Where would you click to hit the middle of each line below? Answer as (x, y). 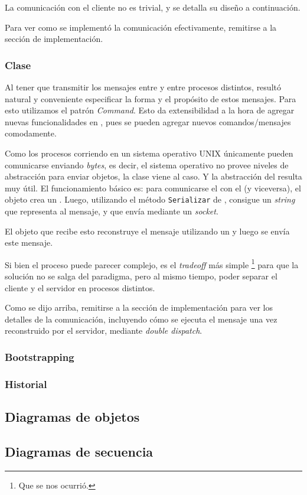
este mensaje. (29, 242)
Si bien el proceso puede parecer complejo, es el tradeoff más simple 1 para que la (152, 263)
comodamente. (31, 133)
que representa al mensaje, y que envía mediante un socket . (112, 211)
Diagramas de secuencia (79, 451)
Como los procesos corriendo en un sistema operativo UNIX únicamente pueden (149, 153)
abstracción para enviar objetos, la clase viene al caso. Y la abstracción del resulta (153, 176)
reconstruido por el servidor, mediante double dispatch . (104, 330)
